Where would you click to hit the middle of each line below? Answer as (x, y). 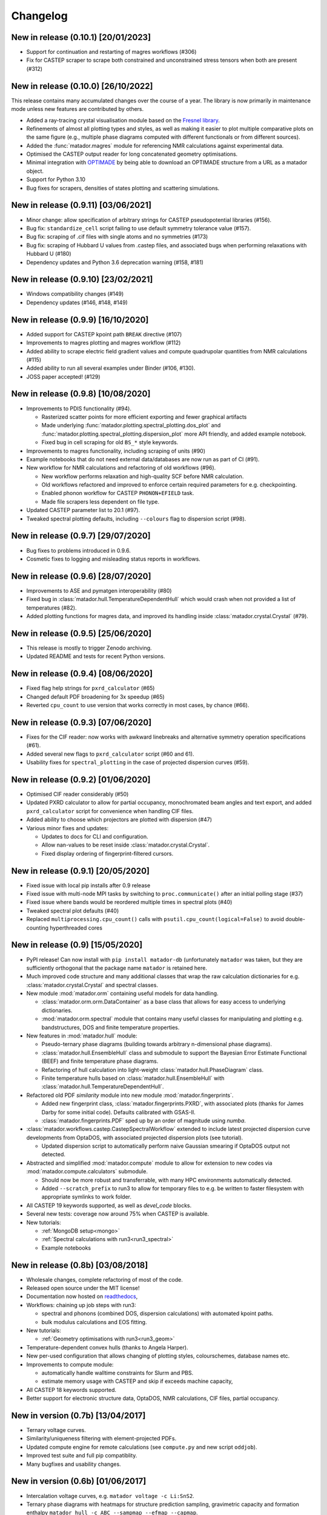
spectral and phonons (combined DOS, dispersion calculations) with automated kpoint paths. (157, 1314)
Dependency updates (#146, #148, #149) (77, 302)
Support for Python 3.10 (56, 179)
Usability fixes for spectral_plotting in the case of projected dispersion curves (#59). (138, 762)
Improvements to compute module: (70, 1364)
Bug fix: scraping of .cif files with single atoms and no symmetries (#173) (117, 237)
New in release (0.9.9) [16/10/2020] (80, 320)
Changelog (39, 16)
